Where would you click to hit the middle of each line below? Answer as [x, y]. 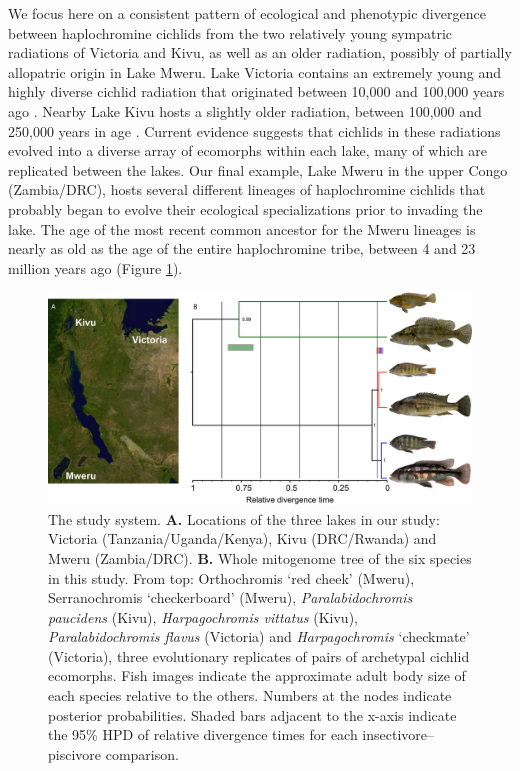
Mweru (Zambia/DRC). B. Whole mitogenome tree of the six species [260, 557]
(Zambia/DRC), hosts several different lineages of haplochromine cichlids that [247, 189]
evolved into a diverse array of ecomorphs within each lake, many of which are [248, 150]
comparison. [142, 753]
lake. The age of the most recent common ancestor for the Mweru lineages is [242, 228]
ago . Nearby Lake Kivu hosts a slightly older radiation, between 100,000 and [245, 110]
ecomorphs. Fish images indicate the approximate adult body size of [257, 675]
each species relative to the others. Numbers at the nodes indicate [250, 695]
